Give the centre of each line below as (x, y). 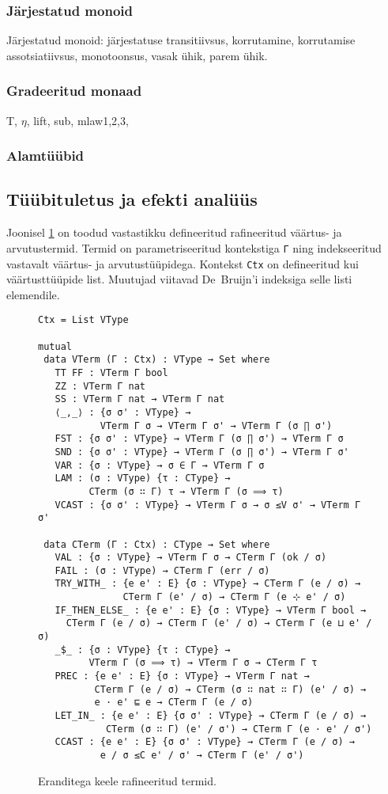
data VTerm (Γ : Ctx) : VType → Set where (157, 360)
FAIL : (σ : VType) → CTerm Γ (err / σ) (162, 570)
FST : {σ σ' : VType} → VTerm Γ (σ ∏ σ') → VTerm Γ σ (199, 439)
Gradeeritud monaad (74, 91)
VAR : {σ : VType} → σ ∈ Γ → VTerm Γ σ (160, 465)
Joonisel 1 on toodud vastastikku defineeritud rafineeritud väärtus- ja (174, 232)
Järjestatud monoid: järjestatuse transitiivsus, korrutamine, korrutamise (181, 40)
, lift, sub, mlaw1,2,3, (77, 120)
